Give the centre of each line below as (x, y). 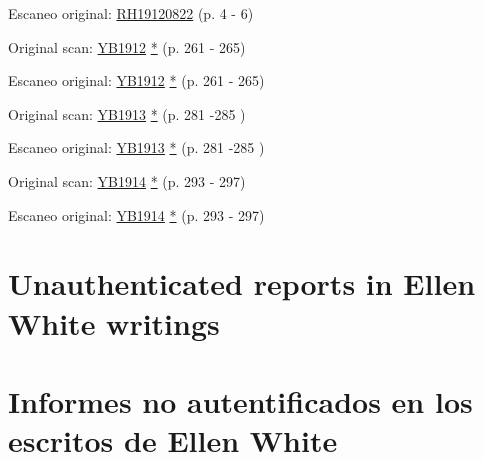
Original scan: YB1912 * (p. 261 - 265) (127, 46)
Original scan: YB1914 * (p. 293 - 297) (127, 180)
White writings (114, 322)
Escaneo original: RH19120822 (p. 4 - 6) (131, 13)
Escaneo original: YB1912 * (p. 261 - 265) (136, 80)
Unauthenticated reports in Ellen (242, 283)
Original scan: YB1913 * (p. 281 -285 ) (127, 113)
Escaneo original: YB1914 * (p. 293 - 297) (136, 214)
